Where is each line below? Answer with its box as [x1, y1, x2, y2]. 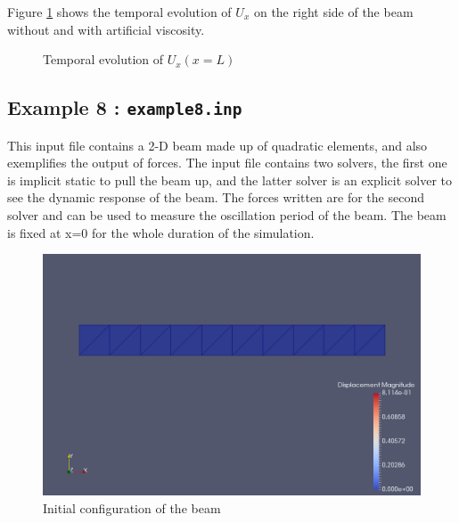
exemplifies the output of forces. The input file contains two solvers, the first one [7, 153, 447, 172]
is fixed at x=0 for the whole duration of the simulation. [7, 223, 315, 241]
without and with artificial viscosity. [7, 20, 205, 38]
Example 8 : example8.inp [7, 94, 242, 121]
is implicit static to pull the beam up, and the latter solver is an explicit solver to [7, 170, 453, 189]
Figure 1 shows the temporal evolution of [7, 3, 232, 20]
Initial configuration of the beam [43, 498, 221, 517]
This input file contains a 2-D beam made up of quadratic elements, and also [7, 135, 428, 154]
